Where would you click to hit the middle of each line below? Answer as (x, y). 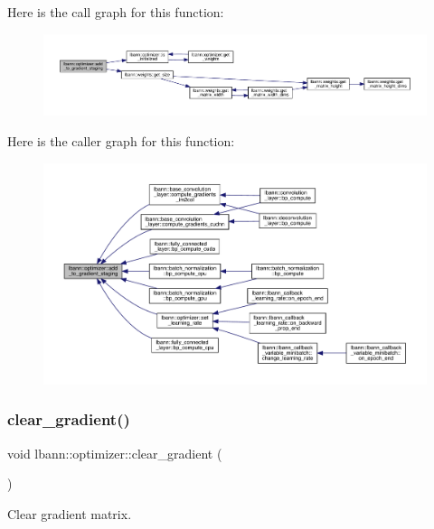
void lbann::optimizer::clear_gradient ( (115, 453)
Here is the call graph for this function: (116, 12)
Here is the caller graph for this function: (121, 140)
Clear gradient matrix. (70, 513)
